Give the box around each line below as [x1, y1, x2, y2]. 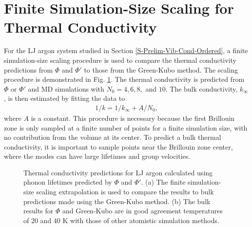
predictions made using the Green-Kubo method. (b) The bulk [23, 196, 211, 206]
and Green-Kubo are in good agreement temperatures [62, 206, 223, 216]
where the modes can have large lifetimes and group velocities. [4, 151, 191, 161]
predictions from [4, 64, 53, 75]
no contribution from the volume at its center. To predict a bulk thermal [4, 132, 221, 142]
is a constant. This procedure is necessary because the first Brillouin [31, 113, 235, 123]
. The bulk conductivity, [165, 83, 238, 94]
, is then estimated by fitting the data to [4, 93, 125, 103]
